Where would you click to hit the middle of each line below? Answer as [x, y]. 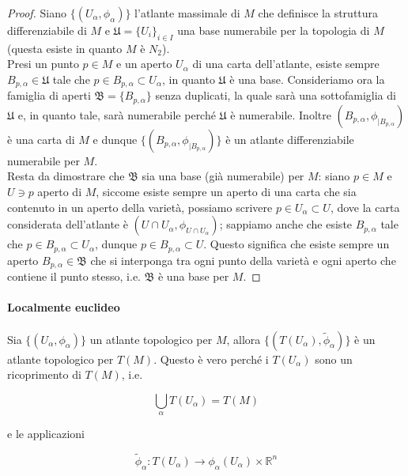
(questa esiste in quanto [65, 48]
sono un [334, 359]
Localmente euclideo [64, 307]
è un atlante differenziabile [290, 139]
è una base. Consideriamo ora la [307, 79]
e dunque [115, 139]
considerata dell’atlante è [68, 224]
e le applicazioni [46, 434]
